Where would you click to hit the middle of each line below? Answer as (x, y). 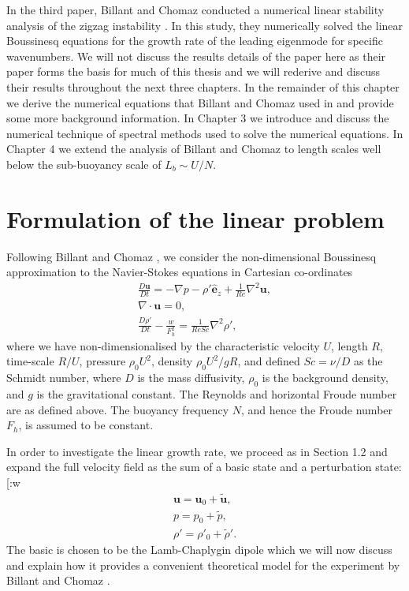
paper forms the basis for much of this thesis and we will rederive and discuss (193, 71)
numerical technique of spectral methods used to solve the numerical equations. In (205, 133)
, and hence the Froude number (317, 409)
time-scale (30, 361)
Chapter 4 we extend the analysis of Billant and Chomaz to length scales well (194, 149)
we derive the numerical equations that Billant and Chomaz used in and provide (200, 102)
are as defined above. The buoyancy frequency (118, 409)
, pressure (102, 361)
